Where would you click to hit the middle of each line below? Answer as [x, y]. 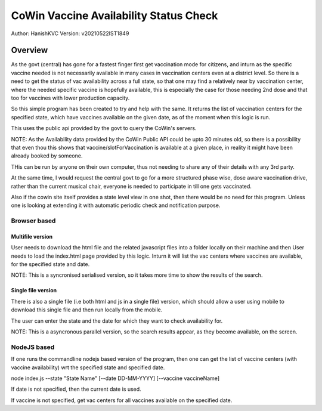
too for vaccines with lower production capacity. [70, 98]
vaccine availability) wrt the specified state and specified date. [88, 367]
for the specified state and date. [50, 264]
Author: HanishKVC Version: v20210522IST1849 [70, 33]
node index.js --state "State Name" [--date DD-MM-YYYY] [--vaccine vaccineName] [115, 378]
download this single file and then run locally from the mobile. [87, 310]
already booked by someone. [47, 156]
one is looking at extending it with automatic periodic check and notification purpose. [116, 205]
